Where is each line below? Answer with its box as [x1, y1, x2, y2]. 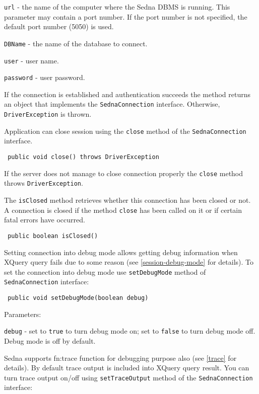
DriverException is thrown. [4, 109, 92, 119]
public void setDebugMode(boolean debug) [8, 294, 149, 301]
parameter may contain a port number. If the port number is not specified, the [4, 11, 247, 22]
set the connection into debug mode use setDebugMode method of [4, 266, 206, 277]
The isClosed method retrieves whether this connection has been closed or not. [4, 194, 251, 205]
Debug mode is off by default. [4, 335, 96, 346]
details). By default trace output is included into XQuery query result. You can [4, 362, 249, 373]
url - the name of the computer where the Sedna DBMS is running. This [4, 2, 230, 12]
